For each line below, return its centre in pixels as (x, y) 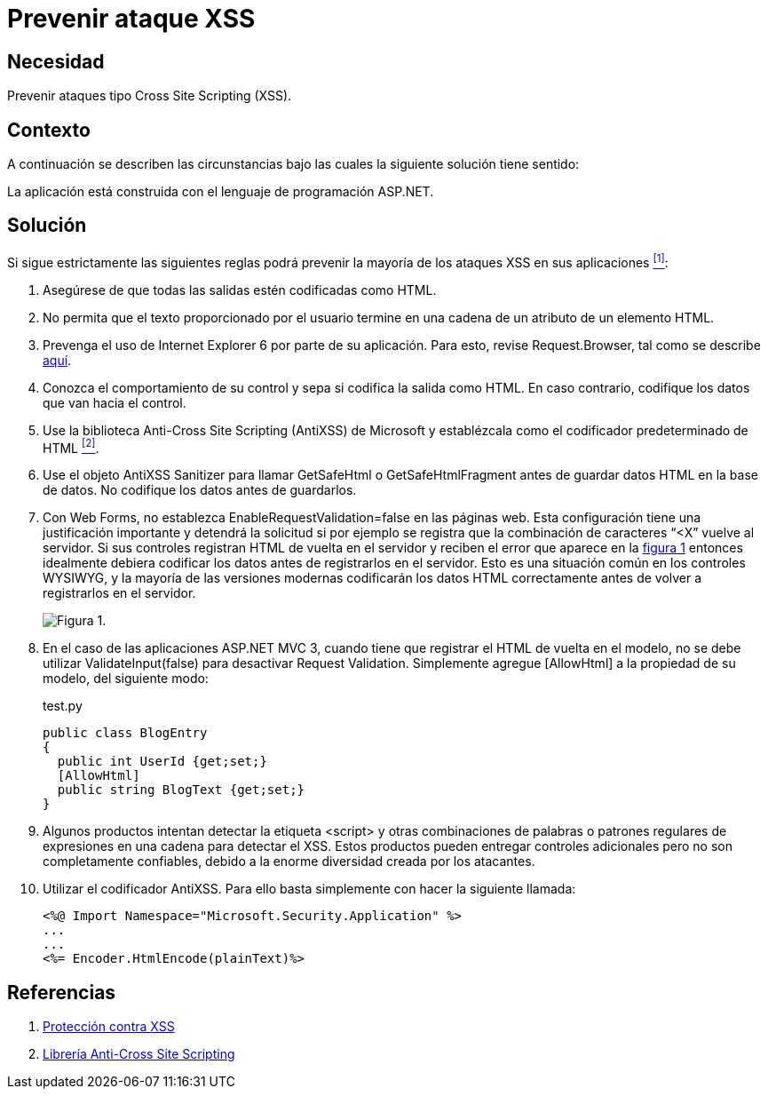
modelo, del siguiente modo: (126, 679)
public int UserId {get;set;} (162, 762)
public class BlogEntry (125, 733)
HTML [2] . (71, 446)
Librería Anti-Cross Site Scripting (139, 1054)
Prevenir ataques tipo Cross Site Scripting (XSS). (150, 96)
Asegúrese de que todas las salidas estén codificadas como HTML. (240, 290)
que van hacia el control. (115, 402)
